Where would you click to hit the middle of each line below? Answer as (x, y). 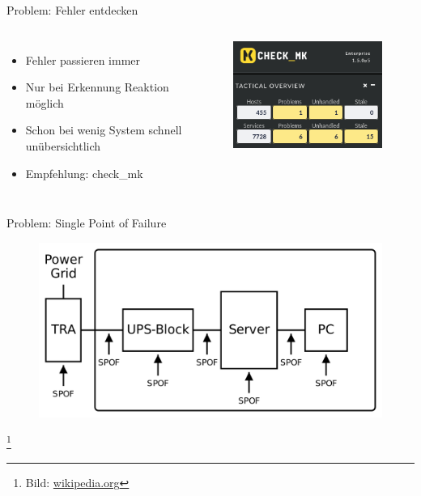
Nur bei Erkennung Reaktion (97, 87)
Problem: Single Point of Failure (87, 223)
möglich (45, 102)
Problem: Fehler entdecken (72, 10)
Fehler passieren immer (83, 59)
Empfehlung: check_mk (84, 173)
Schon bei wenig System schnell (104, 130)
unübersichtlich (63, 145)
